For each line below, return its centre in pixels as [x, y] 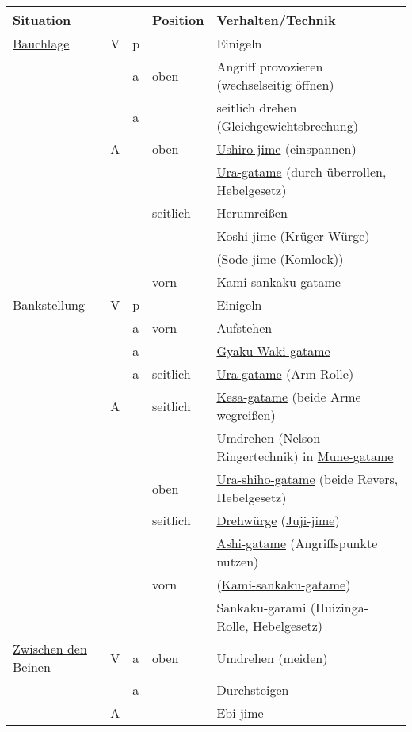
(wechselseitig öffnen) [275, 84]
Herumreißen [252, 213]
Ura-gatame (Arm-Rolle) [285, 374]
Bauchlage [41, 43]
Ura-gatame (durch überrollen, [301, 172]
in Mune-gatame [348, 456]
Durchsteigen [253, 690]
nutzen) [238, 561]
